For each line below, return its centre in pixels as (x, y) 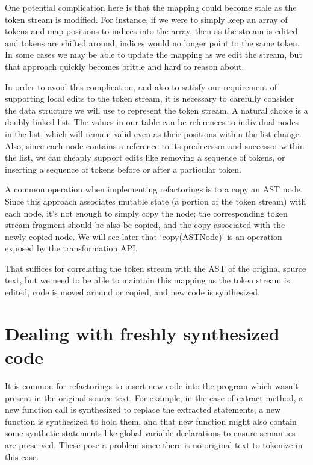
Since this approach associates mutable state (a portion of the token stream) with (156, 201)
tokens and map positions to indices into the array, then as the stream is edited (151, 31)
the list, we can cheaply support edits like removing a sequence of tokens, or (145, 157)
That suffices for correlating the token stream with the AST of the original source (156, 268)
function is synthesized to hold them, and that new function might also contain (151, 421)
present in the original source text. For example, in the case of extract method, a (154, 397)
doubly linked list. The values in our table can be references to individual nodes (152, 122)
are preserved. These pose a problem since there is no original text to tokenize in (154, 444)
